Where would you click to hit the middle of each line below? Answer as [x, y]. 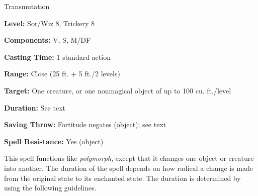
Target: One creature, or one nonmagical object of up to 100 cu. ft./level [118, 90]
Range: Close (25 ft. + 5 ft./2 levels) [62, 74]
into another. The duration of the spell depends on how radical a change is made [129, 168]
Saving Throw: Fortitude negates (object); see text [85, 124]
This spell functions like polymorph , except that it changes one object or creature [129, 158]
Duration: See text [35, 107]
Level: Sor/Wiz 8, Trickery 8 [49, 23]
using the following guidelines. [50, 188]
